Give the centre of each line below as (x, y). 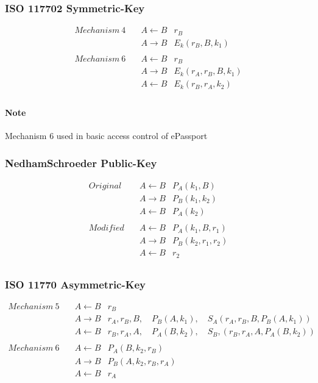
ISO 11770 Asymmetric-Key (76, 284)
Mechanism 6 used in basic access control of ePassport (106, 136)
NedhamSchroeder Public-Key (81, 163)
